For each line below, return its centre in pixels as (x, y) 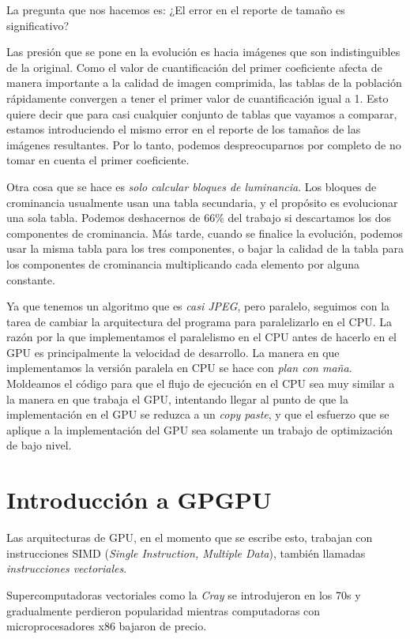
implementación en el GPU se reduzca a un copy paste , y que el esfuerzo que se (198, 414)
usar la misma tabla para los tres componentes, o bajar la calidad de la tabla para (205, 248)
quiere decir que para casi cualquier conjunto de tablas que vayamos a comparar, (202, 113)
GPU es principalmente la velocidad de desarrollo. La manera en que (173, 352)
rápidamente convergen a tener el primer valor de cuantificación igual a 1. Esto (197, 98)
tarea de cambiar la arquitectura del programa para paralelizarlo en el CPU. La (199, 321)
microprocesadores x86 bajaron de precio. (107, 626)
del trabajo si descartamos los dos (310, 218)
